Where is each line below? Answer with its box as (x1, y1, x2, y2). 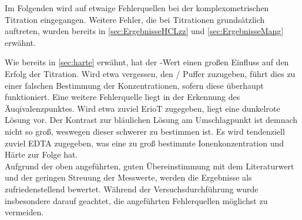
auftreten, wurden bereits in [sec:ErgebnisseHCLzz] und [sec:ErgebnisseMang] (5, 25, 284, 37)
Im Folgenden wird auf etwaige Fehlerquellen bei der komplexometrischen (5, 2, 269, 14)
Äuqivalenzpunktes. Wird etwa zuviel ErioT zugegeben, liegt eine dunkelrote (5, 102, 280, 114)
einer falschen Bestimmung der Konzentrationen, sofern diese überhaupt (5, 79, 264, 91)
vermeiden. (5, 206, 44, 218)
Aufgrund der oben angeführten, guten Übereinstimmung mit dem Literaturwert (5, 159, 294, 172)
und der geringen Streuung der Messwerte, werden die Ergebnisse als (5, 171, 252, 184)
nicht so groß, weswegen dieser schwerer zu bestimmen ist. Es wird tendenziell (5, 125, 285, 137)
